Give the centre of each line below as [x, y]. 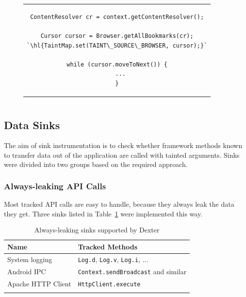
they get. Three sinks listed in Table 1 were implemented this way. [103, 213]
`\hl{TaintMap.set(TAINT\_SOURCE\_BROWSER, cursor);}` [117, 45]
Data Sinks [32, 125]
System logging [30, 259]
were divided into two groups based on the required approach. [96, 164]
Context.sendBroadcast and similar [132, 271]
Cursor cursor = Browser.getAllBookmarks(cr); [117, 36]
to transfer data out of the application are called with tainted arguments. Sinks [122, 155]
